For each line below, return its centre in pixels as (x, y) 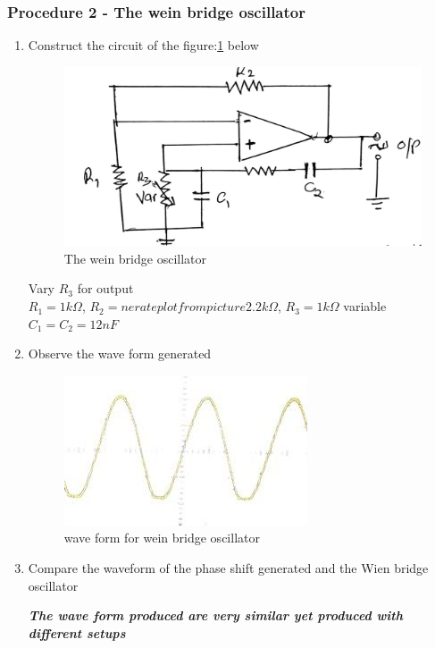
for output (105, 288)
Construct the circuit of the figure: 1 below (143, 45)
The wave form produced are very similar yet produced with (215, 615)
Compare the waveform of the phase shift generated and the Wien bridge (228, 568)
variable (365, 306)
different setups (77, 632)
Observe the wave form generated (120, 353)
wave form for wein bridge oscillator (162, 538)
